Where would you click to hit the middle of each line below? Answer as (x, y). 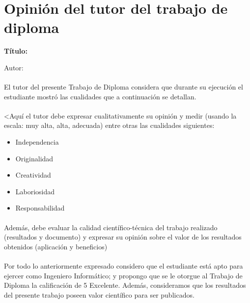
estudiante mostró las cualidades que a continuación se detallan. (100, 96)
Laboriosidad (35, 191)
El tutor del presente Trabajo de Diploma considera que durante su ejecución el (124, 87)
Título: (16, 51)
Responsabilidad (40, 208)
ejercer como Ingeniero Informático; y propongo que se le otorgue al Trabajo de (123, 275)
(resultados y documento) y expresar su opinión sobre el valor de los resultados (123, 237)
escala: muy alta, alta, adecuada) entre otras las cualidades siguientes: (109, 125)
